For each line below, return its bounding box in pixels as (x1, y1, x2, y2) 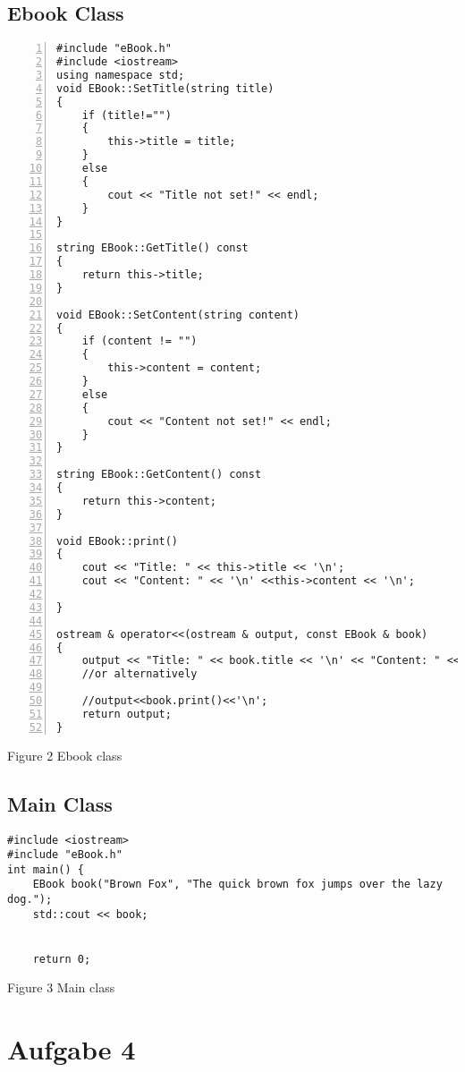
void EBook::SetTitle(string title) (56, 81, 275, 95)
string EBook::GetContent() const (56, 468, 262, 481)
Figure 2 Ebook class (7, 745, 123, 764)
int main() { (7, 863, 84, 876)
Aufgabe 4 (7, 1031, 136, 1068)
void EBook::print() (56, 534, 179, 548)
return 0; (32, 952, 91, 966)
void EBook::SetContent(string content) (56, 308, 300, 321)
